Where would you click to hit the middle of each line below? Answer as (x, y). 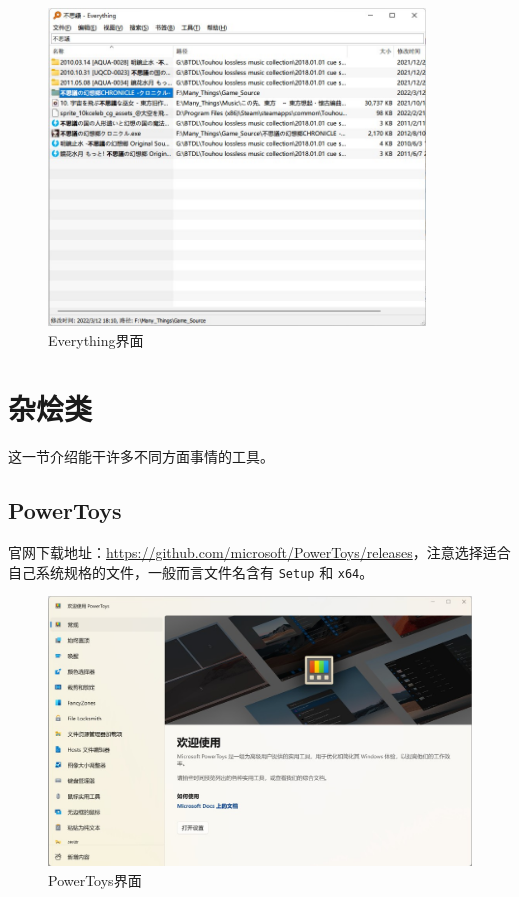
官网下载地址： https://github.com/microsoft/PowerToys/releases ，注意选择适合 (259, 552)
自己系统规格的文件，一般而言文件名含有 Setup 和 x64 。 (191, 571)
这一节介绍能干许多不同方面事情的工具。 (141, 456)
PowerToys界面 (95, 879)
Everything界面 (96, 339)
